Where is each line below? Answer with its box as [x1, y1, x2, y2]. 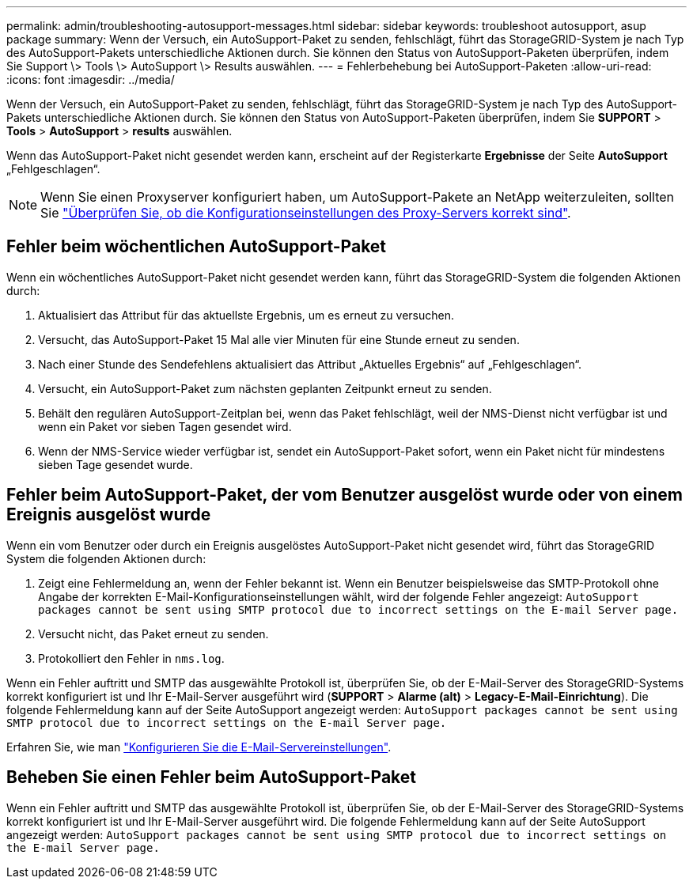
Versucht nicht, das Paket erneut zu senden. [38, 626, 269, 641]
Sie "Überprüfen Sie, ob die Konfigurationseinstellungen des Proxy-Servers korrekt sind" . [40, 205, 571, 221]
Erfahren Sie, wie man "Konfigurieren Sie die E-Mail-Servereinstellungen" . [6, 739, 392, 754]
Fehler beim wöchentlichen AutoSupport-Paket [6, 236, 387, 257]
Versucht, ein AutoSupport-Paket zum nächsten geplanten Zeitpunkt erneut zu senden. [38, 381, 492, 395]
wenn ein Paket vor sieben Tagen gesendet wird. [38, 419, 292, 433]
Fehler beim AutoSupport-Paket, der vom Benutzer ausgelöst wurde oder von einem [6, 485, 683, 505]
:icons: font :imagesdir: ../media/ [6, 73, 175, 86]
